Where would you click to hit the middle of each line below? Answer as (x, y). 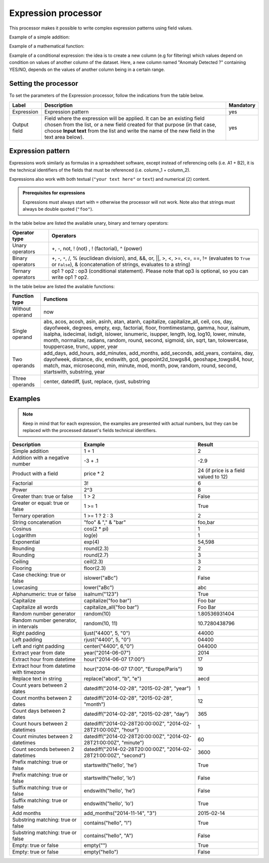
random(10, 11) (101, 623)
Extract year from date (39, 653)
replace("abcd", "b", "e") (113, 678)
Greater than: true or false (43, 496)
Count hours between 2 (40, 723)
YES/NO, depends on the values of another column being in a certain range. (87, 69)
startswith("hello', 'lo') (110, 778)
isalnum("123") (101, 594)
